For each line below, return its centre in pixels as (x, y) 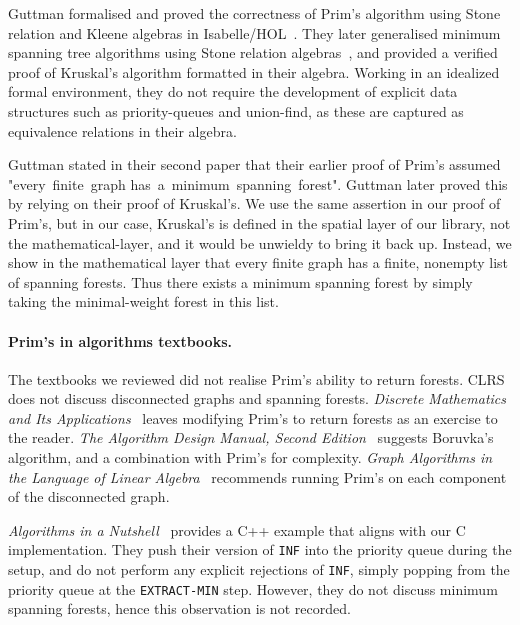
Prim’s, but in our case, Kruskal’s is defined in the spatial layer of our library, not (259, 222)
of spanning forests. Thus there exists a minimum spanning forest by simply (240, 281)
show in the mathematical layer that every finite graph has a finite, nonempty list (258, 262)
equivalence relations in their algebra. (122, 130)
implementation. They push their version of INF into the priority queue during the (260, 549)
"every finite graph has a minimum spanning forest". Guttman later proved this (258, 183)
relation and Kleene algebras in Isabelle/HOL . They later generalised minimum (254, 32)
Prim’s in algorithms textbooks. (120, 340)
